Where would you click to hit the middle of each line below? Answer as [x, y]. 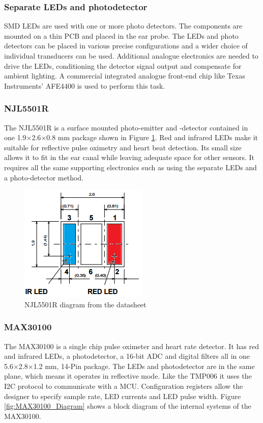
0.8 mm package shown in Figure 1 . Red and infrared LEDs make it [152, 137]
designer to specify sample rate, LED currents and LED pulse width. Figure [123, 396]
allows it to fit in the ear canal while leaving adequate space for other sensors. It [129, 157]
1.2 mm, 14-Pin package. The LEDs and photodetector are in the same [144, 366]
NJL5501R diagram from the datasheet [85, 304]
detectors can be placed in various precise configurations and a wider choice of [126, 46]
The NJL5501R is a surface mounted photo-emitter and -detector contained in [126, 127]
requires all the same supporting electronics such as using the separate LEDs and [130, 167]
